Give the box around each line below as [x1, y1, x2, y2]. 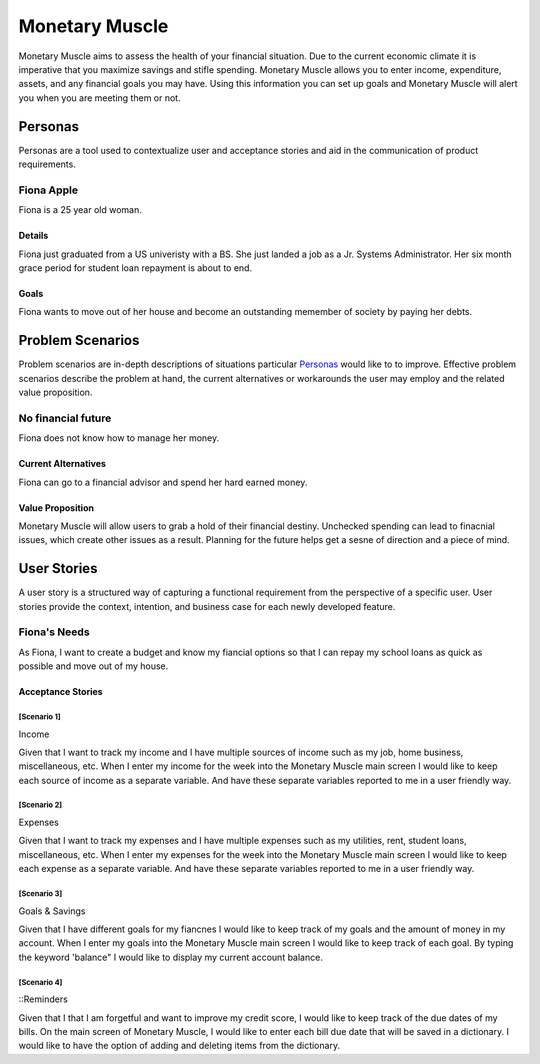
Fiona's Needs [18, 625, 90, 639]
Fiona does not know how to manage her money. [18, 432, 220, 444]
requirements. [18, 158, 77, 170]
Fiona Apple [18, 183, 79, 197]
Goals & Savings [18, 905, 86, 917]
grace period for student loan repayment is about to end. [18, 261, 253, 274]
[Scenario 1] [18, 711, 61, 722]
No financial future [18, 411, 112, 425]
